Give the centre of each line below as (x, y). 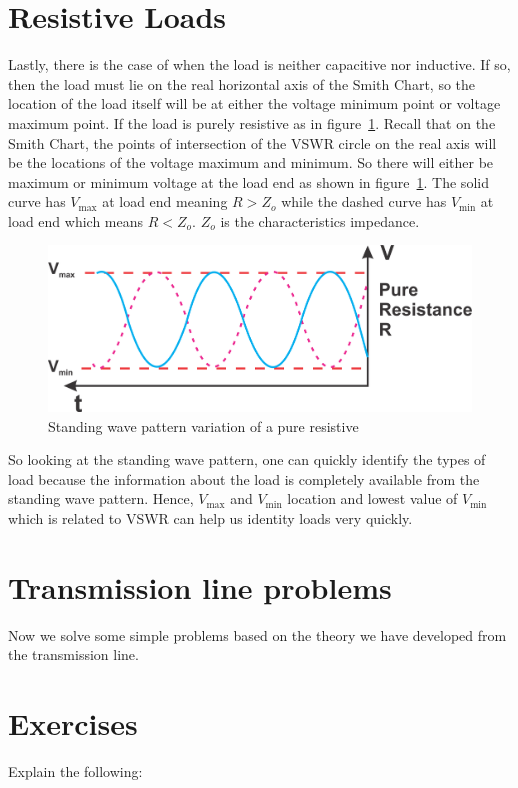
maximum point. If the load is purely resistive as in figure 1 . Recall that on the (252, 122)
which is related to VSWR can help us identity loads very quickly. (210, 518)
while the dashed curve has (364, 201)
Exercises (73, 723)
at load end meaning (165, 201)
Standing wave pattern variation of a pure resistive (203, 425)
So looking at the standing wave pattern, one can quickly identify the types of (247, 459)
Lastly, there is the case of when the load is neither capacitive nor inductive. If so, (259, 64)
